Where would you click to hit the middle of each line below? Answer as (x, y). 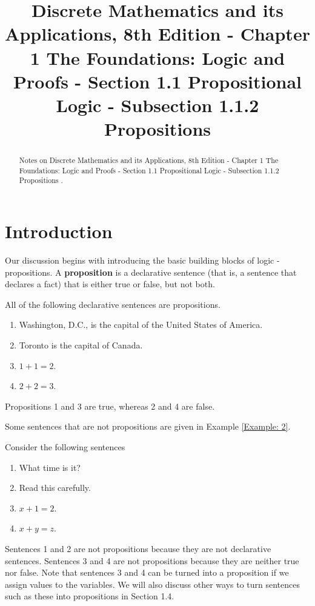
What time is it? (50, 467)
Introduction (59, 231)
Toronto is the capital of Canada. (81, 345)
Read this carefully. (55, 488)
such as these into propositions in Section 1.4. (90, 596)
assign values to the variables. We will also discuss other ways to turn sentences (153, 584)
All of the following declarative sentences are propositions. (113, 304)
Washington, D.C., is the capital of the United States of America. (141, 325)
